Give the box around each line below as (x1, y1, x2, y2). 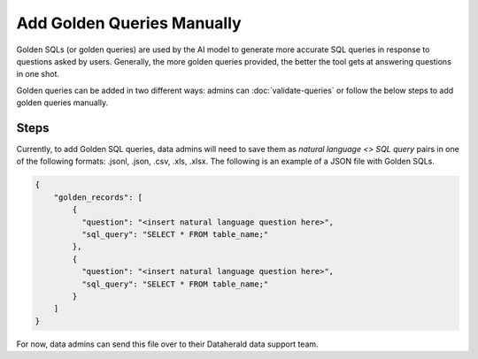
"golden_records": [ (53, 192, 143, 202)
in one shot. (16, 69, 60, 80)
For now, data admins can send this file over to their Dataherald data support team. (16, 339, 319, 349)
